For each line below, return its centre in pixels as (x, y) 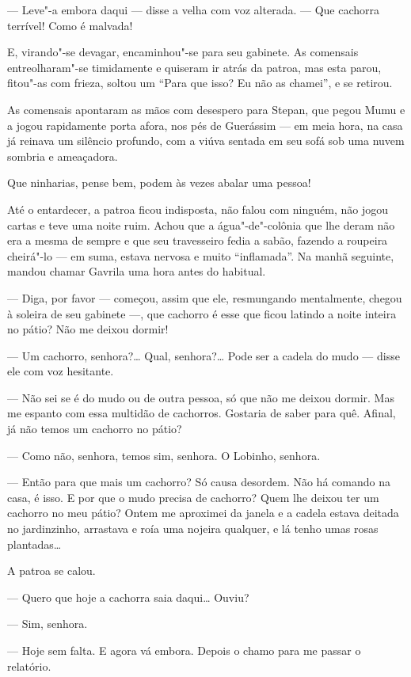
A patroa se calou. (51, 571)
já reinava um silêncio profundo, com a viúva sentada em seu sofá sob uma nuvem (206, 141)
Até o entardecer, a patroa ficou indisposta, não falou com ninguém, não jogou (198, 209)
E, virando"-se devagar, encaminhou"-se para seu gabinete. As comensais (183, 52)
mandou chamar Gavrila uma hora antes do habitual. (137, 271)
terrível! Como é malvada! (70, 25)
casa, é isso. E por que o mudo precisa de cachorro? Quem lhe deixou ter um (193, 497)
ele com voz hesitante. (61, 371)
